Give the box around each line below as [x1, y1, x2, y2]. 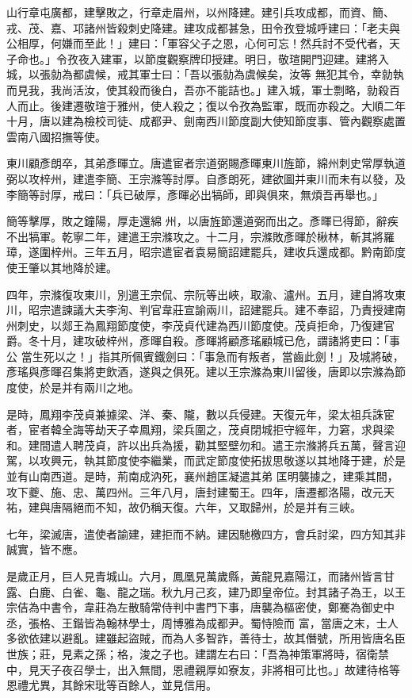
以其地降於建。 [39, 259, 117, 275]
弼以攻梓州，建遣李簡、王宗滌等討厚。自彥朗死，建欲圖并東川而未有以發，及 [6, 170, 406, 186]
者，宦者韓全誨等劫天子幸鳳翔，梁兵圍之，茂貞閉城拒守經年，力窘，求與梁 [6, 421, 395, 438]
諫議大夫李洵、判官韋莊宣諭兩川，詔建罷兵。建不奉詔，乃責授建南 [61, 301, 406, 318]
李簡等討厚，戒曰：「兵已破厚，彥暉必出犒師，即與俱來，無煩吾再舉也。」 [6, 186, 383, 202]
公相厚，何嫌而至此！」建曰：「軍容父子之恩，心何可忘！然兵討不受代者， [6, 35, 389, 52]
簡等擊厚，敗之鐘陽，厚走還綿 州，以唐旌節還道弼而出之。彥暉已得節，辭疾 [6, 213, 399, 229]
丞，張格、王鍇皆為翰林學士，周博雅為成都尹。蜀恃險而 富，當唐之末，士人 [6, 614, 399, 631]
